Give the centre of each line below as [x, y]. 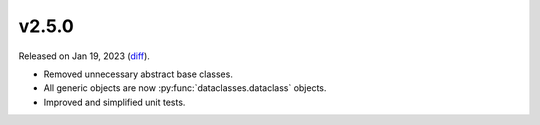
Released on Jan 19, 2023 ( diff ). [84, 56]
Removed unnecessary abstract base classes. [138, 74]
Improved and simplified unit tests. [114, 102]
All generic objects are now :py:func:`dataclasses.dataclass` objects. [185, 88]
